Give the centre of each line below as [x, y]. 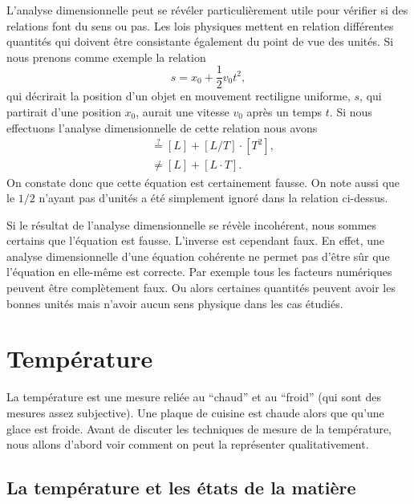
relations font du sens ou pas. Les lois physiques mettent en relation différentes [200, 25]
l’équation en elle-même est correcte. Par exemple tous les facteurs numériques [199, 272]
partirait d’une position [64, 112]
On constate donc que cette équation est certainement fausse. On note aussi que [203, 182]
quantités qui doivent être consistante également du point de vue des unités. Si [200, 41]
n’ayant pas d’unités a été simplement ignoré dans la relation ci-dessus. [213, 198]
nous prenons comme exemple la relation [106, 57]
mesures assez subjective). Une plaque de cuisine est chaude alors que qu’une [195, 412]
